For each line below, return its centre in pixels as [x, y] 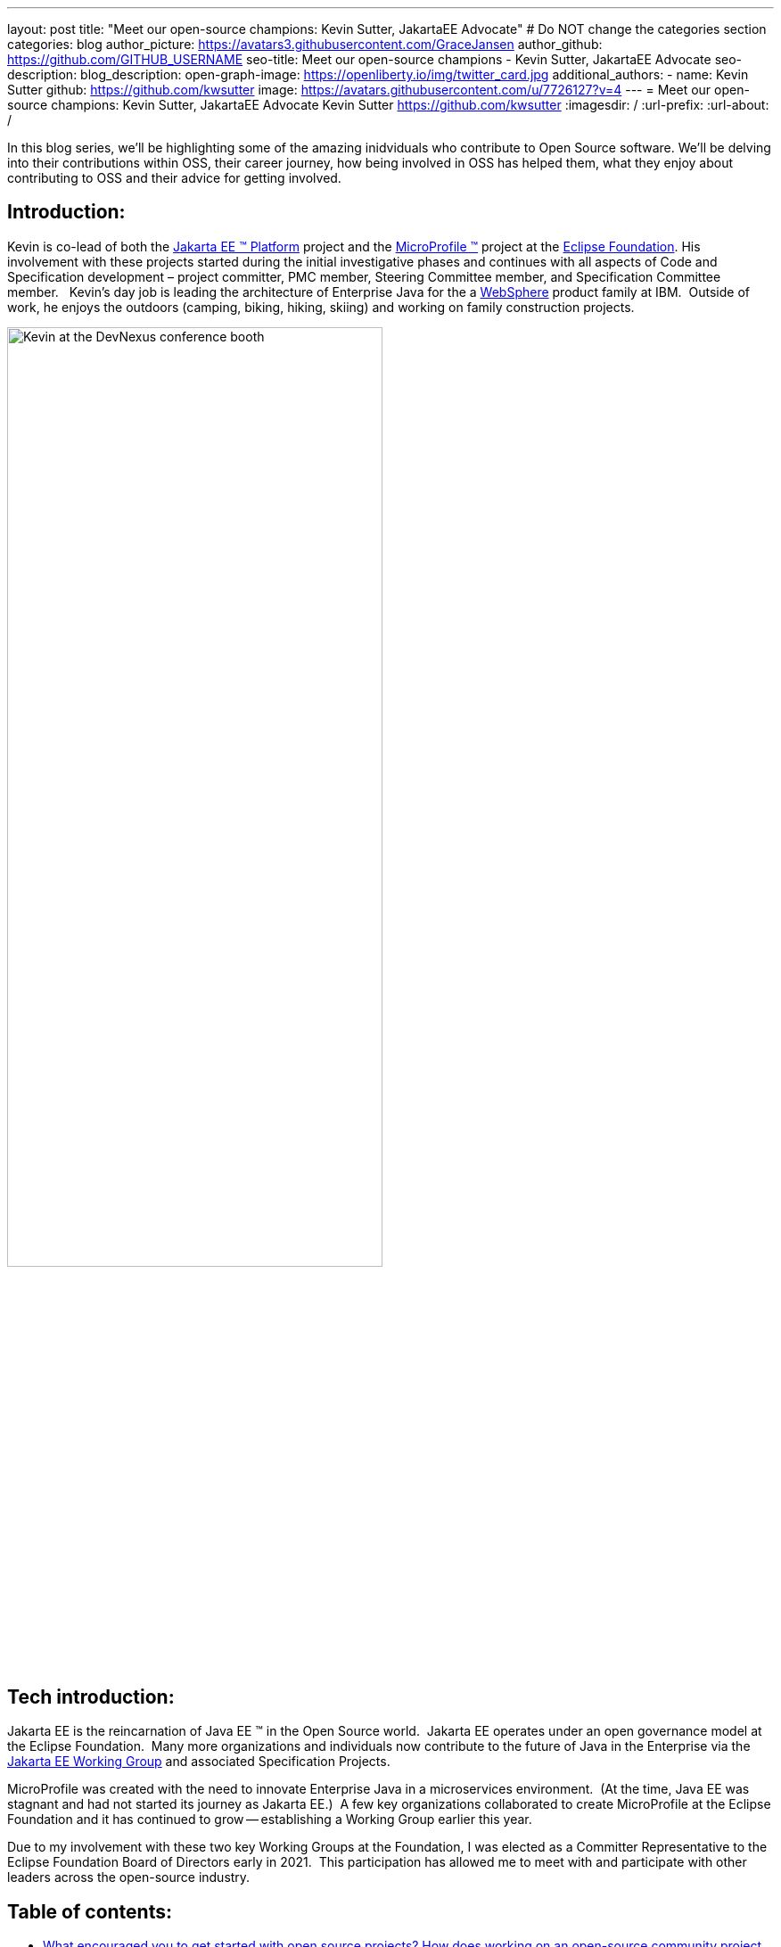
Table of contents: [90, 1911]
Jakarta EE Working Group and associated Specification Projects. [199, 1762]
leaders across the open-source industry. [129, 1877]
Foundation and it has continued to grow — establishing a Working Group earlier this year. [270, 1820]
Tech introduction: [91, 1696]
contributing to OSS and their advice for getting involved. [174, 178]
